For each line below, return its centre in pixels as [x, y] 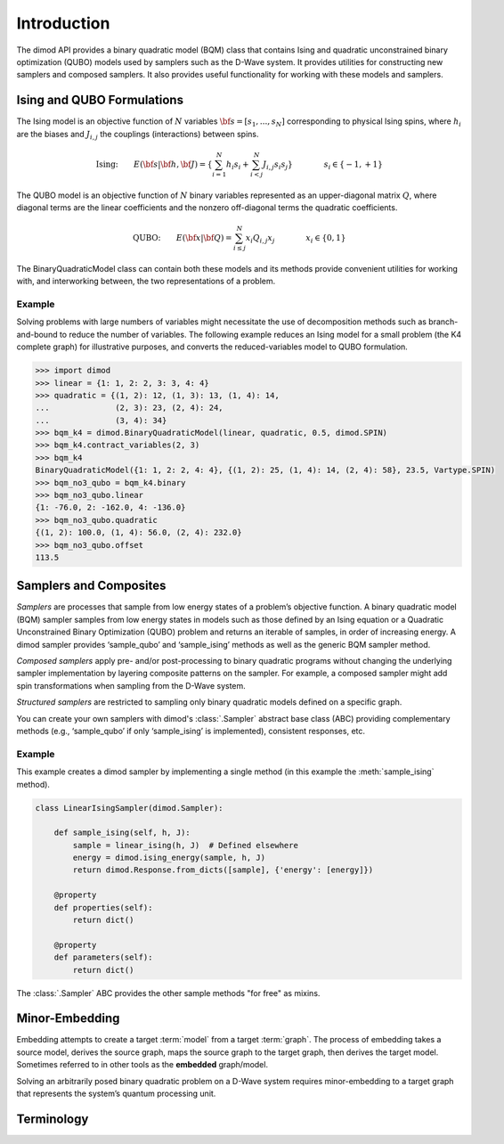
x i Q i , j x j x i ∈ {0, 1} [296, 239]
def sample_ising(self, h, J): [122, 833]
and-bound [37, 334]
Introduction [63, 23]
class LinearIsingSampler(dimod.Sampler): [129, 808]
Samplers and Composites [91, 586]
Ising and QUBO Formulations [100, 100]
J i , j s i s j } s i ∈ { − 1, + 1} [323, 165]
